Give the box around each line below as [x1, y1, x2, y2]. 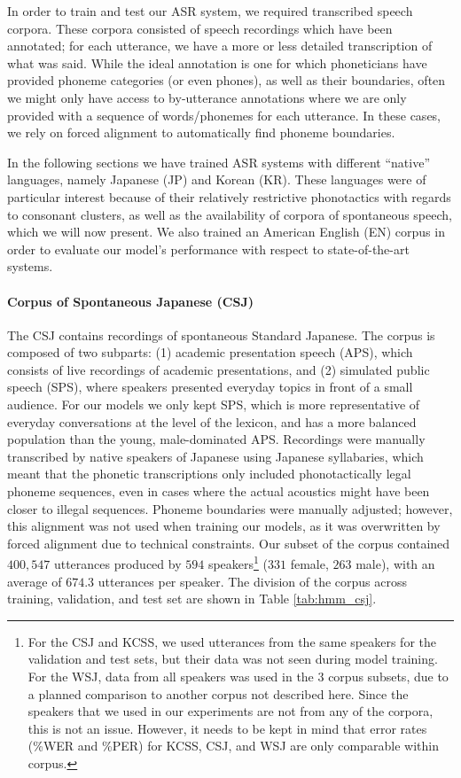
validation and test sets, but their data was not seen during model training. [27, 650, 438, 668]
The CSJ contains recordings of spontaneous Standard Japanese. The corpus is [7, 325, 435, 344]
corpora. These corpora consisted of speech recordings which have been [7, 19, 393, 37]
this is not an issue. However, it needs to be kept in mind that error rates [27, 719, 427, 737]
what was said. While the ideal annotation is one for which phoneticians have [7, 53, 427, 72]
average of [7, 572, 62, 590]
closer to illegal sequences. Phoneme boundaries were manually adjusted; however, [7, 499, 453, 517]
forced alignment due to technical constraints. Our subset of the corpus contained [7, 533, 450, 552]
